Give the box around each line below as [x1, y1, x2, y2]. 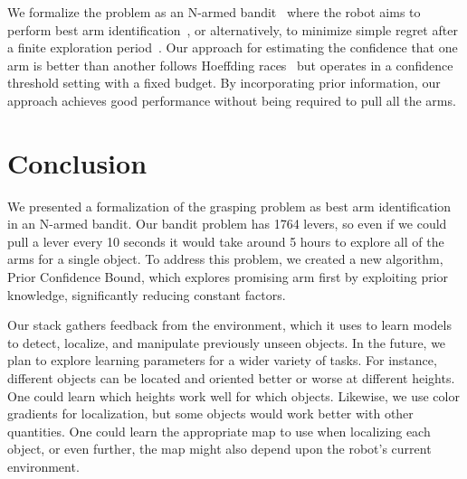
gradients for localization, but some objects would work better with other [7, 404, 414, 423]
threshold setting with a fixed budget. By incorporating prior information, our [7, 73, 441, 92]
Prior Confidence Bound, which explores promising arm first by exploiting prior [7, 268, 449, 286]
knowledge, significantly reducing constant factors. [7, 285, 286, 304]
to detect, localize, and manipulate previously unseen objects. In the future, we [7, 333, 446, 352]
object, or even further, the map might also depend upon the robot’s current [7, 439, 432, 458]
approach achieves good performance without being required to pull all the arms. [7, 90, 456, 109]
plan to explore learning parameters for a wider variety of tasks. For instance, [7, 351, 437, 370]
